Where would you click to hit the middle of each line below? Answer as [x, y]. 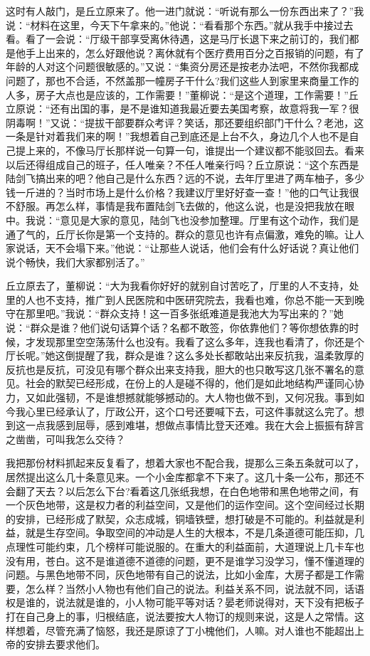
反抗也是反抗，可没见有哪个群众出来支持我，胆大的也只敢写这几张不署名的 [180, 369]
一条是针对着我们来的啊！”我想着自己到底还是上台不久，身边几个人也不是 [178, 136]
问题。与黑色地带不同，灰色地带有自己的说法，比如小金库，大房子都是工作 [180, 575]
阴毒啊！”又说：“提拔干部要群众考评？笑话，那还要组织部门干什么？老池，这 [185, 122]
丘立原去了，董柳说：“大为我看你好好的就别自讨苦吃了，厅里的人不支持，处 [183, 286]
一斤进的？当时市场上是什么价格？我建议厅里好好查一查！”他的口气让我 [182, 192]
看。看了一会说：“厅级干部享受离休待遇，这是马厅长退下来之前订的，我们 [178, 39]
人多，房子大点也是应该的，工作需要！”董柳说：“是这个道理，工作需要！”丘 [182, 94]
